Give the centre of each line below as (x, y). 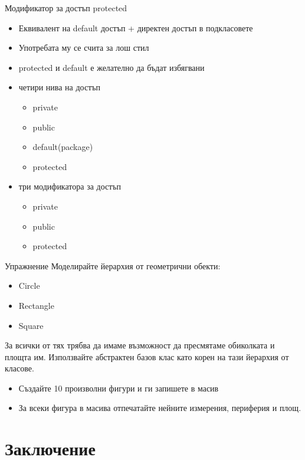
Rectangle (36, 305)
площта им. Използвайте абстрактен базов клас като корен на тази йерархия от (147, 356)
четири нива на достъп (60, 87)
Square (31, 325)
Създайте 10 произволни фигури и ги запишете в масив (119, 388)
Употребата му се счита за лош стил (84, 48)
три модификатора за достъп (70, 186)
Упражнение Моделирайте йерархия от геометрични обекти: (113, 265)
